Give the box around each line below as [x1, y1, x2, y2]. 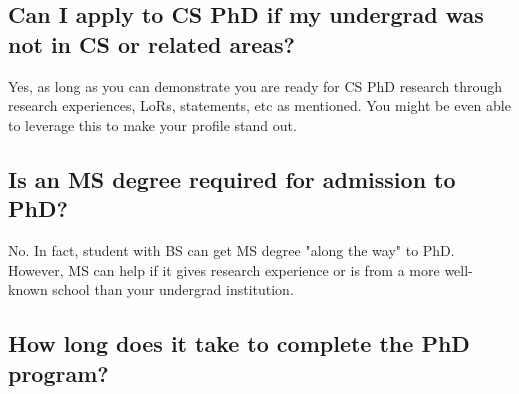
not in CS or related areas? [8, 28, 295, 59]
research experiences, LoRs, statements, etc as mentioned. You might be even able [8, 95, 511, 116]
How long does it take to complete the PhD [8, 328, 470, 359]
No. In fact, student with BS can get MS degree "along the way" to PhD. [8, 239, 455, 260]
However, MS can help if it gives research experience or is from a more [8, 259, 440, 280]
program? [8, 357, 109, 388]
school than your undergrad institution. [52, 279, 294, 300]
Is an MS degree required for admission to [8, 163, 456, 194]
